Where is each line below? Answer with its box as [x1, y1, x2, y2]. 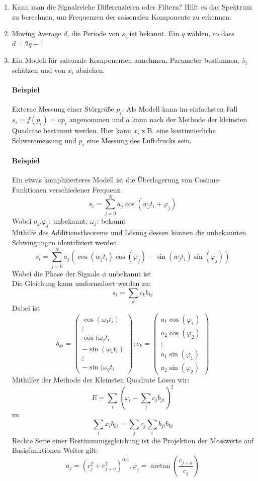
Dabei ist [12, 303, 40, 313]
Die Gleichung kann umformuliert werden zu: [12, 278, 151, 288]
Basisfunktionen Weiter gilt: [12, 445, 98, 455]
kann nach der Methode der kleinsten [132, 114, 247, 125]
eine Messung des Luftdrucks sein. [87, 135, 192, 145]
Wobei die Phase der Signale [12, 268, 100, 278]
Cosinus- [194, 174, 221, 185]
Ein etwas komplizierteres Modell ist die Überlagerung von [12, 174, 193, 185]
